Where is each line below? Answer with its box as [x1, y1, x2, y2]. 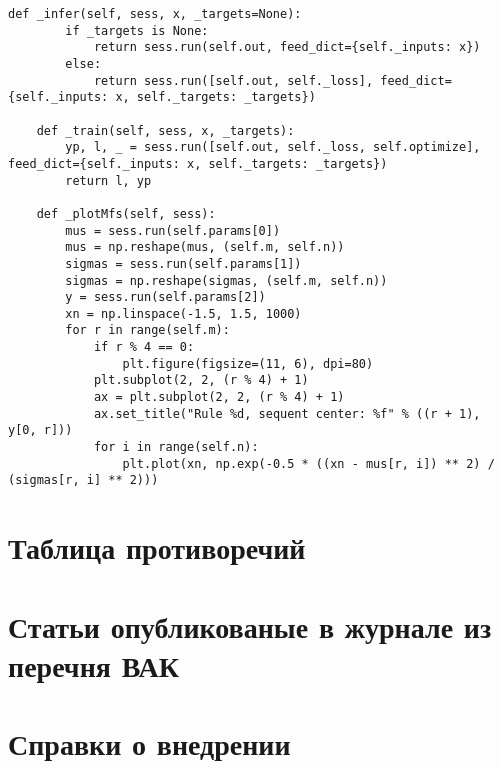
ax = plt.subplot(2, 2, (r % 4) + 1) [93, 390, 345, 405]
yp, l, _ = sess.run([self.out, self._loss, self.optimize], [65, 140, 481, 155]
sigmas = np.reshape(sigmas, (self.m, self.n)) [65, 273, 388, 288]
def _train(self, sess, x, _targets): [36, 123, 295, 138]
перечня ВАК [8, 644, 180, 685]
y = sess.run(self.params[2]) [65, 290, 266, 305]
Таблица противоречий [8, 527, 306, 568]
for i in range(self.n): [93, 440, 259, 455]
